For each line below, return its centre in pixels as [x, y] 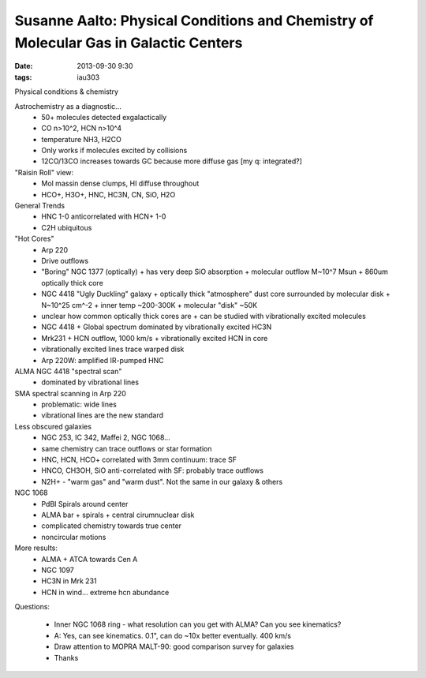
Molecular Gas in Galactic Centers [129, 43]
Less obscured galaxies [53, 426]
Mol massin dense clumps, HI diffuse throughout [120, 184]
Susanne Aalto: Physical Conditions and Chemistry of [194, 21]
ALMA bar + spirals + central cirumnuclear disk [118, 515]
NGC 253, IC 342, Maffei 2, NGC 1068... [106, 437]
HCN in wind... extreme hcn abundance [105, 592]
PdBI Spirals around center [85, 504]
